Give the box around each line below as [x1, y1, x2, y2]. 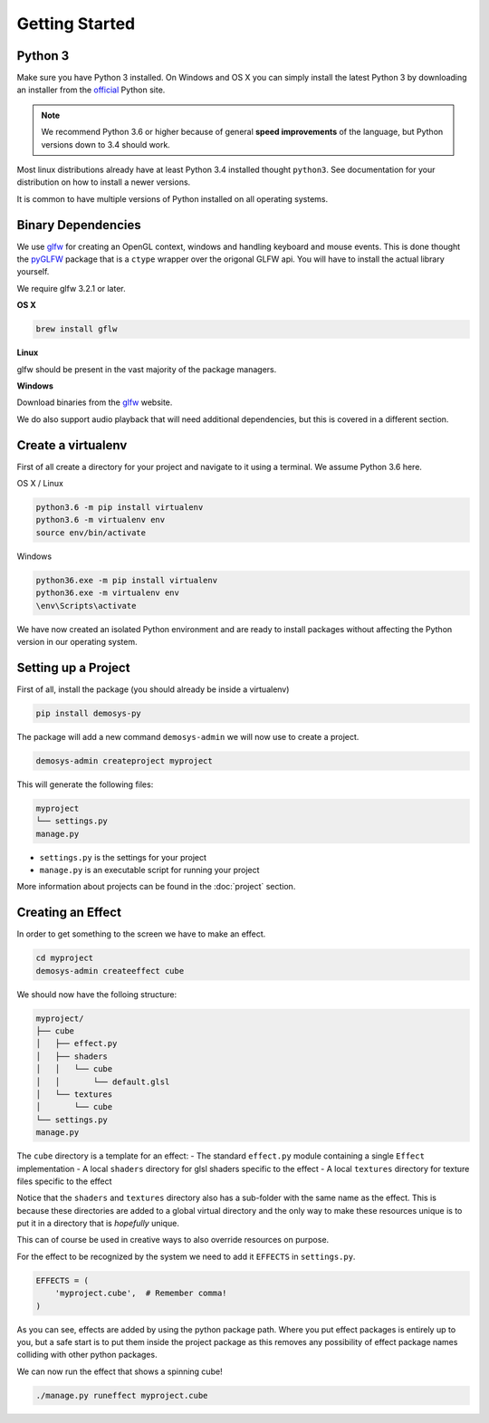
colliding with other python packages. [16, 1350, 158, 1361]
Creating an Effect [16, 905, 122, 920]
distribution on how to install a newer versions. [16, 177, 191, 187]
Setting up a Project [16, 659, 130, 675]
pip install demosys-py [35, 707, 142, 718]
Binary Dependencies [16, 217, 141, 233]
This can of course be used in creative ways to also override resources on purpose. [16, 1235, 330, 1245]
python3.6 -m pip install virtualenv [35, 503, 204, 513]
